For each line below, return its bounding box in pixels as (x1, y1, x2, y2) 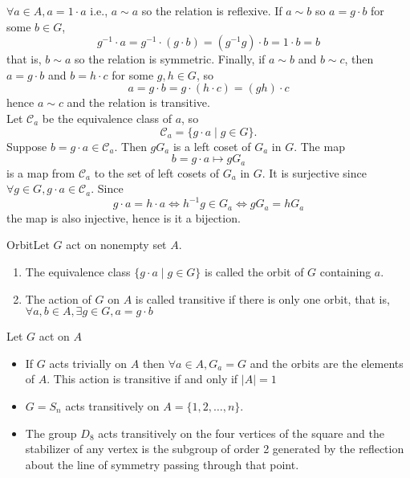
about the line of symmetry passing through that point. (25, 456, 299, 472)
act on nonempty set (66, 236, 167, 253)
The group (25, 424, 77, 441)
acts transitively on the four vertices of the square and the (98, 424, 384, 441)
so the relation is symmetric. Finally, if (74, 51, 266, 67)
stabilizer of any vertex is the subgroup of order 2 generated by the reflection (25, 440, 404, 457)
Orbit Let (6, 236, 50, 253)
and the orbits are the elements (250, 354, 404, 371)
